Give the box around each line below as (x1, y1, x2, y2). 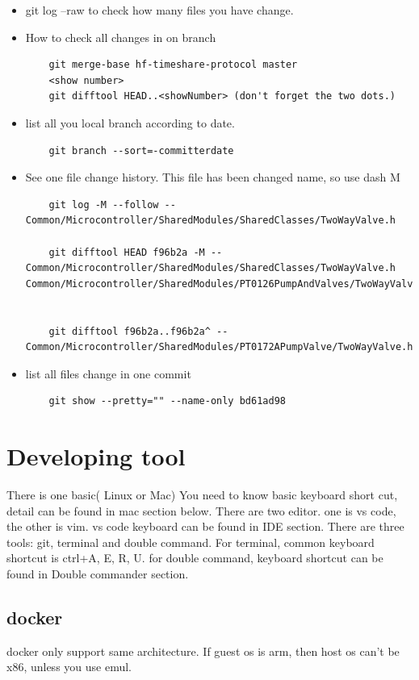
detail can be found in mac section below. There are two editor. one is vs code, (6, 502, 396, 519)
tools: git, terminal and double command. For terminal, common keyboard (6, 533, 375, 550)
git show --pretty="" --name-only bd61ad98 (48, 395, 286, 407)
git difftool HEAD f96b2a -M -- (48, 246, 223, 258)
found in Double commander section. (6, 565, 189, 582)
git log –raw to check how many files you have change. (25, 2, 294, 18)
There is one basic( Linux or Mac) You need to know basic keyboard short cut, (6, 486, 398, 503)
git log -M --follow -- (48, 198, 176, 211)
